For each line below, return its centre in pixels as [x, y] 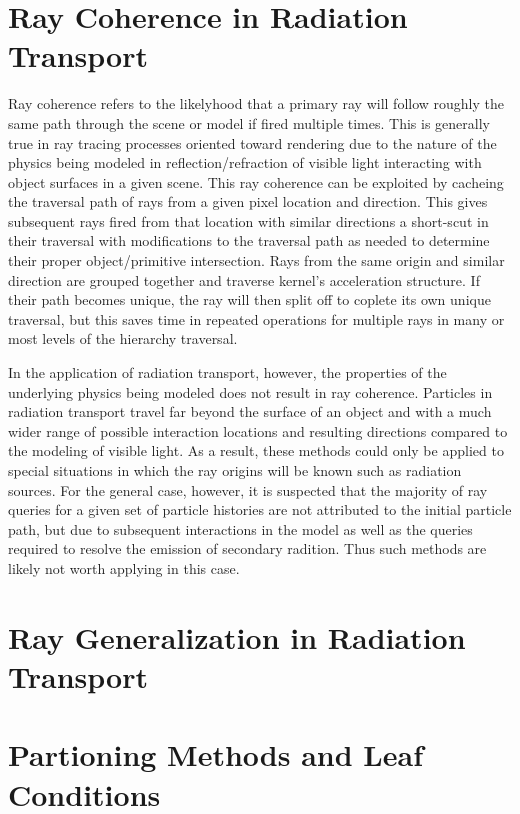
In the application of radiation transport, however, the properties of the [227, 372]
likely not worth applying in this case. [124, 567]
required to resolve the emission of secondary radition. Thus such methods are [247, 548]
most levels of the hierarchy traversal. [123, 338]
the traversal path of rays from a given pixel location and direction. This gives [248, 201]
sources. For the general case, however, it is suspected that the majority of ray [248, 489]
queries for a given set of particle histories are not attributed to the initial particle [260, 509]
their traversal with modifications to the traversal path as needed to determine [249, 240]
